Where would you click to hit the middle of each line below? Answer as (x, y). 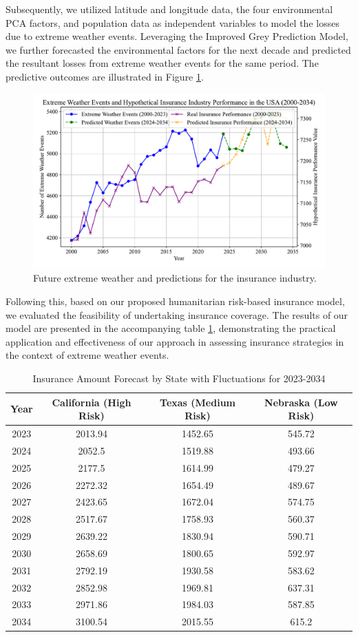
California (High (92, 402)
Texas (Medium (198, 402)
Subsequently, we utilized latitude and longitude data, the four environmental (169, 9)
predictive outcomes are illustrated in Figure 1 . (105, 76)
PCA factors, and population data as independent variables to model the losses (172, 22)
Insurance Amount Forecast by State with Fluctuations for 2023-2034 (179, 378)
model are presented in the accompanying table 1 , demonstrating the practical (171, 328)
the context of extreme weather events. (87, 355)
